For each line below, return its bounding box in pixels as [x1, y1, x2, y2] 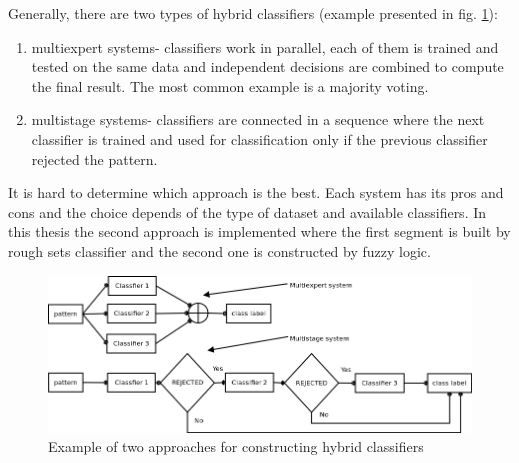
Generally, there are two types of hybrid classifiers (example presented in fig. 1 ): [8, 3, 498, 23]
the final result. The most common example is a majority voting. [31, 75, 429, 96]
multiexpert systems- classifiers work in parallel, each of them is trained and [31, 36, 499, 57]
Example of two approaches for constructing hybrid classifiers [48, 436, 424, 457]
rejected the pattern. [31, 148, 158, 169]
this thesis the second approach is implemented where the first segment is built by [8, 221, 511, 242]
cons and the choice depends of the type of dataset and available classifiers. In [8, 201, 487, 222]
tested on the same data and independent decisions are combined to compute [31, 56, 504, 77]
